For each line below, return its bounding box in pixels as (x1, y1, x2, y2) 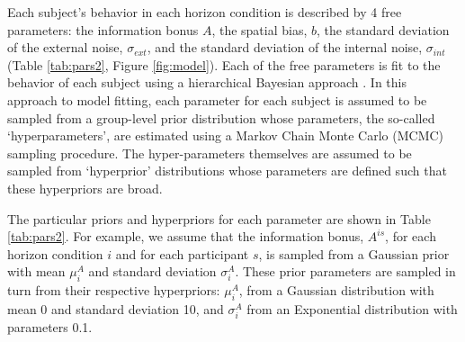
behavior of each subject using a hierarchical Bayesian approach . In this (7, 73, 407, 92)
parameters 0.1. (7, 318, 93, 337)
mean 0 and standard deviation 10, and (7, 299, 224, 318)
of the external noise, (7, 38, 123, 57)
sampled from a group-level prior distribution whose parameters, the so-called (7, 108, 435, 127)
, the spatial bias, (211, 20, 308, 39)
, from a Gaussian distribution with (238, 281, 434, 300)
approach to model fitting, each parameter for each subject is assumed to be (7, 90, 427, 109)
